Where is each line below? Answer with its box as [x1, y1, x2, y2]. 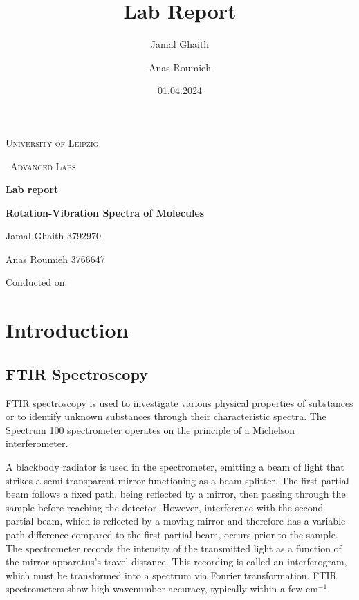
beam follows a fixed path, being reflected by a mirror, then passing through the [6, 487, 346, 501]
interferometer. [6, 436, 68, 451]
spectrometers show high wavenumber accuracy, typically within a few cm [6, 581, 318, 596]
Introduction [6, 316, 129, 344]
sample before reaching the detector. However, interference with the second [6, 500, 324, 514]
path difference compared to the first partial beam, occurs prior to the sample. [6, 527, 338, 541]
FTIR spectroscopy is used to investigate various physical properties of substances [6, 395, 353, 410]
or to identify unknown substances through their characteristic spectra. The [6, 409, 326, 424]
